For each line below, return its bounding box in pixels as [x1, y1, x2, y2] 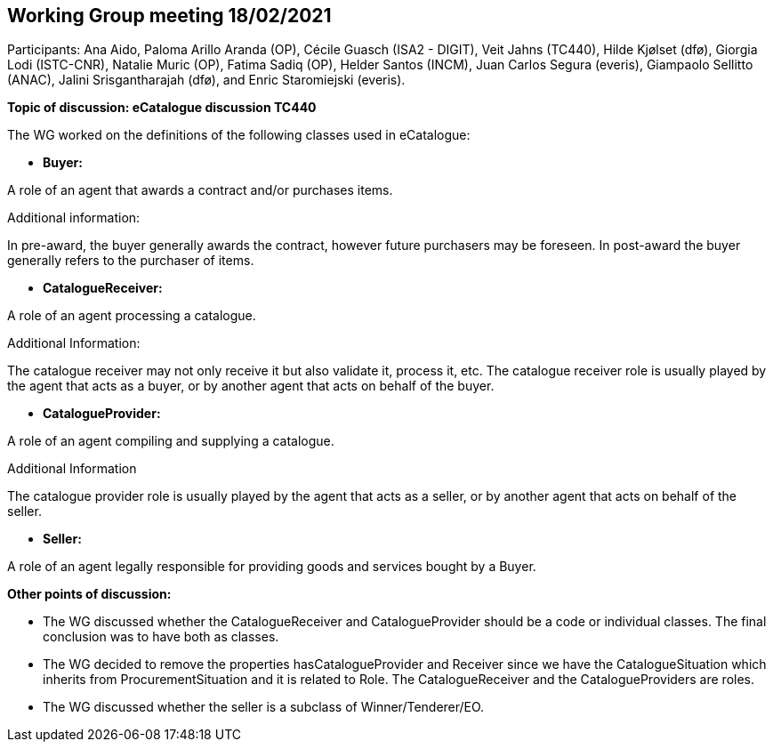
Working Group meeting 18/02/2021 [7, 4, 332, 27]
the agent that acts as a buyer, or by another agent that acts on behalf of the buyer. [7, 378, 495, 394]
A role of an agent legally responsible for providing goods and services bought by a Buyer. [7, 559, 536, 575]
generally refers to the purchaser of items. [7, 253, 254, 269]
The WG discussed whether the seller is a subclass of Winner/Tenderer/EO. [43, 699, 485, 715]
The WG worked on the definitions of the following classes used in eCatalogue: [7, 127, 471, 143]
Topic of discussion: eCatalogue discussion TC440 [7, 100, 317, 116]
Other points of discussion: [7, 586, 172, 602]
